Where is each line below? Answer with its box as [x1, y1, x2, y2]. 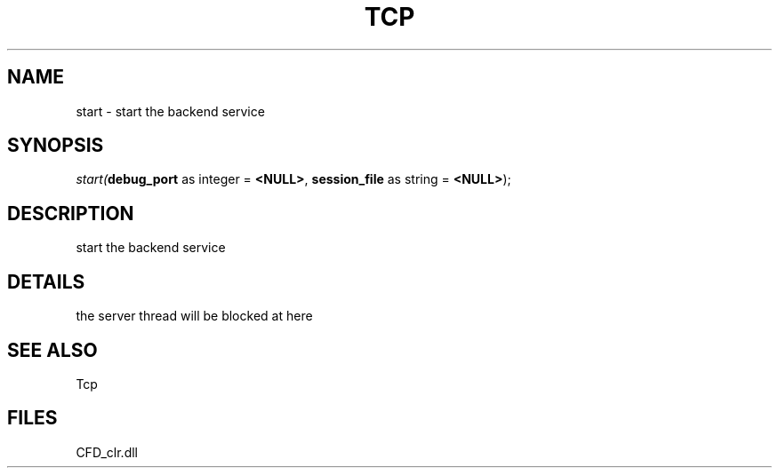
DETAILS [7, 270, 85, 293]
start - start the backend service [76, 103, 265, 119]
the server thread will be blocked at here [76, 308, 313, 324]
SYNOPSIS [7, 134, 104, 157]
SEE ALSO [7, 338, 98, 361]
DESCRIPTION [7, 202, 134, 225]
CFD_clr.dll [76, 444, 138, 460]
